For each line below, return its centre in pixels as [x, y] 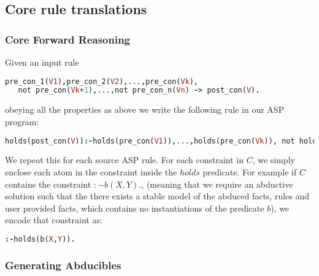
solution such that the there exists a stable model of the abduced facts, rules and [157, 196]
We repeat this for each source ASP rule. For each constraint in [124, 160]
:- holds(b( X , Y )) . [40, 239]
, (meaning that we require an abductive [217, 184]
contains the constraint [48, 184]
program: [22, 121]
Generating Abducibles [63, 265]
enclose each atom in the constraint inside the [91, 172]
